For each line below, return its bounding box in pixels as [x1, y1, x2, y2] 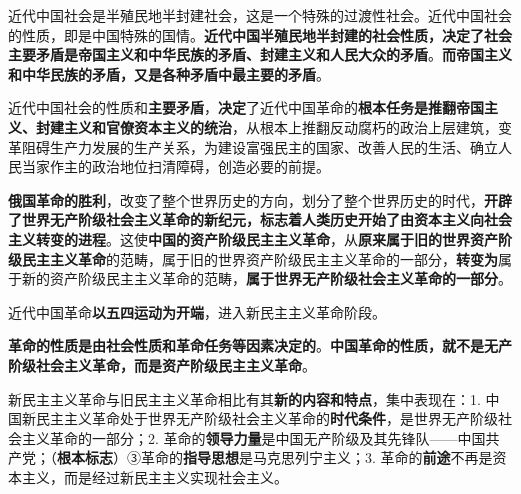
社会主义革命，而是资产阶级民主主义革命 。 [35, 354, 316, 375]
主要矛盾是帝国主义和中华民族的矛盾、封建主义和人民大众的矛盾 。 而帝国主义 [8, 44, 512, 65]
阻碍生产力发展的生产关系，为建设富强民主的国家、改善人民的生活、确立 [21, 136, 498, 157]
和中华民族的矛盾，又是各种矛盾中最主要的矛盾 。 [8, 63, 330, 84]
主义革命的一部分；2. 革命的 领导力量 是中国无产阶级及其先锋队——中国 [21, 427, 486, 448]
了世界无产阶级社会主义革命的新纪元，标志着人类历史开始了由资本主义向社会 [8, 209, 512, 230]
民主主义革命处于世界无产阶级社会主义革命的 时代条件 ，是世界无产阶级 [35, 408, 498, 429]
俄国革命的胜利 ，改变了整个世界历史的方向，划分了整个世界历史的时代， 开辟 [8, 189, 512, 210]
